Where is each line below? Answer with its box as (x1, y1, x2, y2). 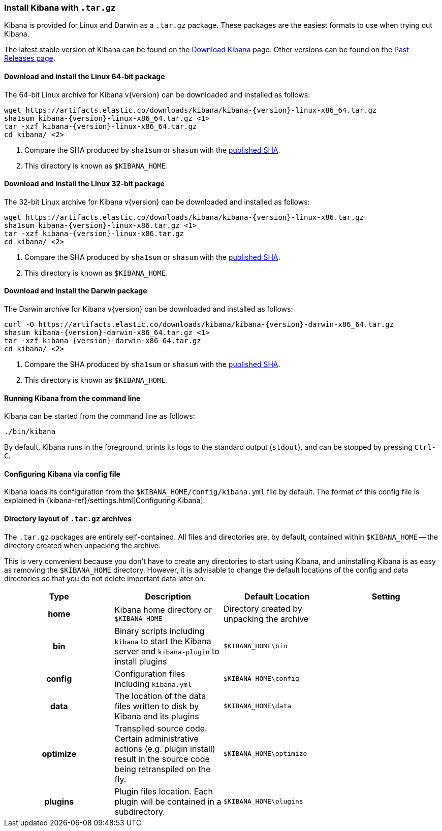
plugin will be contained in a (114, 796, 222, 807)
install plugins (114, 656, 167, 667)
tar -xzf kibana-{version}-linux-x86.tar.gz (4, 229, 184, 238)
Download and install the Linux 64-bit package (4, 72, 165, 81)
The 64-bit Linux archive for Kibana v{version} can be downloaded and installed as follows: (4, 90, 310, 99)
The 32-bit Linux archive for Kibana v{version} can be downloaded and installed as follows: (4, 197, 310, 206)
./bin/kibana (4, 427, 56, 436)
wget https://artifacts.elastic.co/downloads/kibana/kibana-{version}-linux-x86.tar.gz (4, 213, 364, 221)
